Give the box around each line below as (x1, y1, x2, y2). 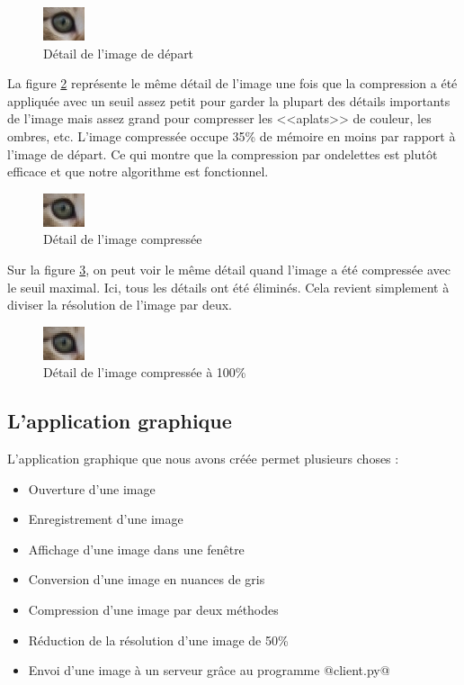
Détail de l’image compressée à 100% (43, 363, 246, 382)
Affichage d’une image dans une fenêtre (28, 539, 245, 558)
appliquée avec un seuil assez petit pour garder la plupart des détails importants (7, 91, 451, 110)
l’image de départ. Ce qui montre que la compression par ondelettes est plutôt (7, 144, 438, 163)
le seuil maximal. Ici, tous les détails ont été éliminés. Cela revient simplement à (7, 277, 450, 296)
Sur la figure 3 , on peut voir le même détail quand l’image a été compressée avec (7, 259, 451, 278)
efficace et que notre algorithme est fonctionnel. (7, 162, 269, 181)
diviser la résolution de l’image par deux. (7, 295, 232, 314)
